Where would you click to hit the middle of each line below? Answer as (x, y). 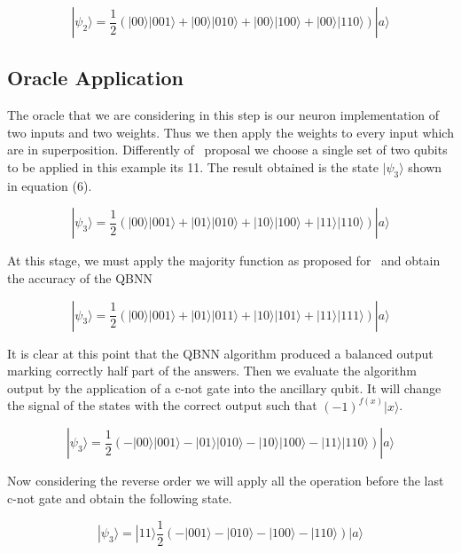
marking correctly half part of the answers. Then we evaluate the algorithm (212, 371)
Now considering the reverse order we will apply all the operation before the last (226, 481)
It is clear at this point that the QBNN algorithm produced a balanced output (220, 353)
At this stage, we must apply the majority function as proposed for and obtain (224, 261)
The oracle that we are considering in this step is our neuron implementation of (223, 115)
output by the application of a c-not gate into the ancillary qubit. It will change (224, 387)
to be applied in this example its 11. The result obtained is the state (193, 166)
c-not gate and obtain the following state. (120, 498)
